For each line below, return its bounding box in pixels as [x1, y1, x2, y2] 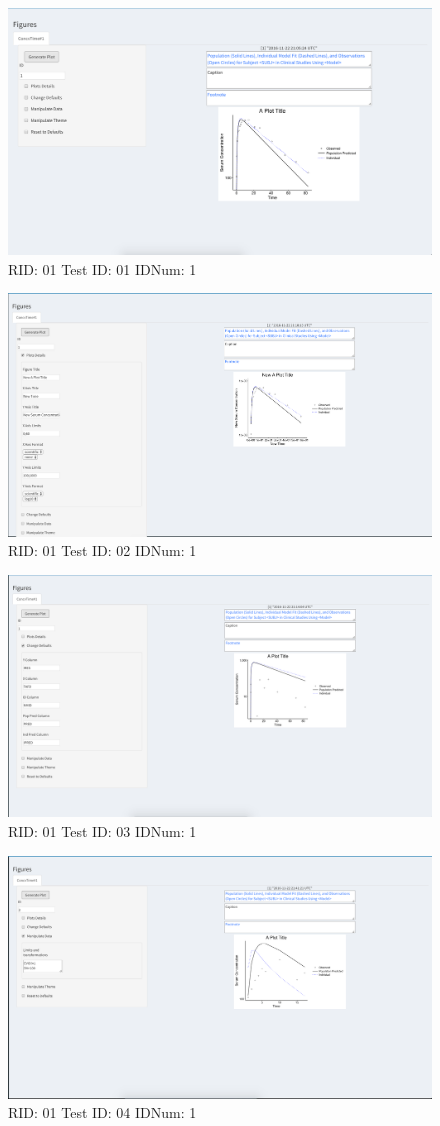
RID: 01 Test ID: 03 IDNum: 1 [8, 821, 197, 842]
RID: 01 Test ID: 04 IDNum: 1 [8, 1102, 197, 1123]
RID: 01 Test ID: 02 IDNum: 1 [8, 540, 197, 561]
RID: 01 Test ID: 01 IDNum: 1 [8, 258, 197, 279]
